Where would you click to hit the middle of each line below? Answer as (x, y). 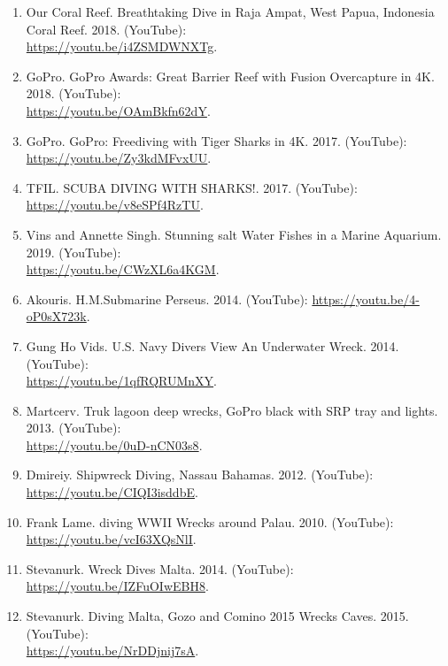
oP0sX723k (56, 316)
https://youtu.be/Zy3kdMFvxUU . (119, 158)
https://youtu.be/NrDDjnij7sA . (112, 651)
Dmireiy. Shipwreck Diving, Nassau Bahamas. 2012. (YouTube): (200, 475)
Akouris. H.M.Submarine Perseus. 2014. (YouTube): (167, 299)
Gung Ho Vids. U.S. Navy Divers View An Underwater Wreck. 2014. (212, 345)
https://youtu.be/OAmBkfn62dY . (118, 110)
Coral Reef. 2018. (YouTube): (106, 29)
